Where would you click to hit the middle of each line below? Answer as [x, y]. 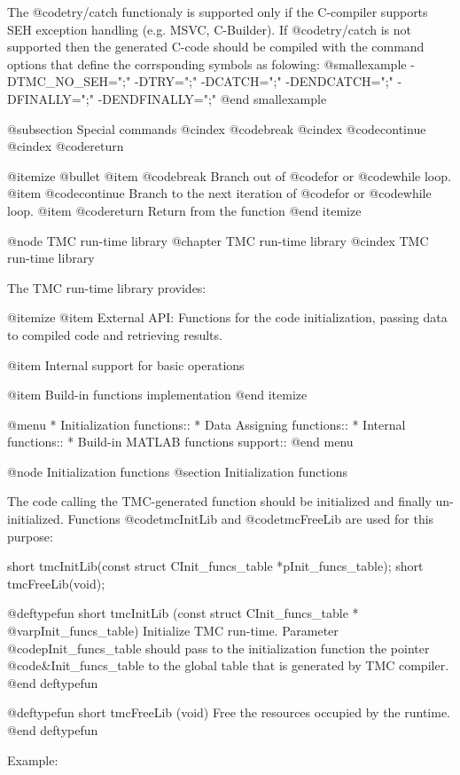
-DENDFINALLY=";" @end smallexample [212, 98]
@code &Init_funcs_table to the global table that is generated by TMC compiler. [228, 665]
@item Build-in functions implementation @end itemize [157, 395]
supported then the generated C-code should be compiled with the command [216, 47]
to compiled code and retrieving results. [115, 334]
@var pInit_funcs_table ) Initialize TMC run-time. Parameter [173, 631]
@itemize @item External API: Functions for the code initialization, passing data [227, 317]
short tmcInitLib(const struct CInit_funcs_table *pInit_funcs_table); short [215, 566]
